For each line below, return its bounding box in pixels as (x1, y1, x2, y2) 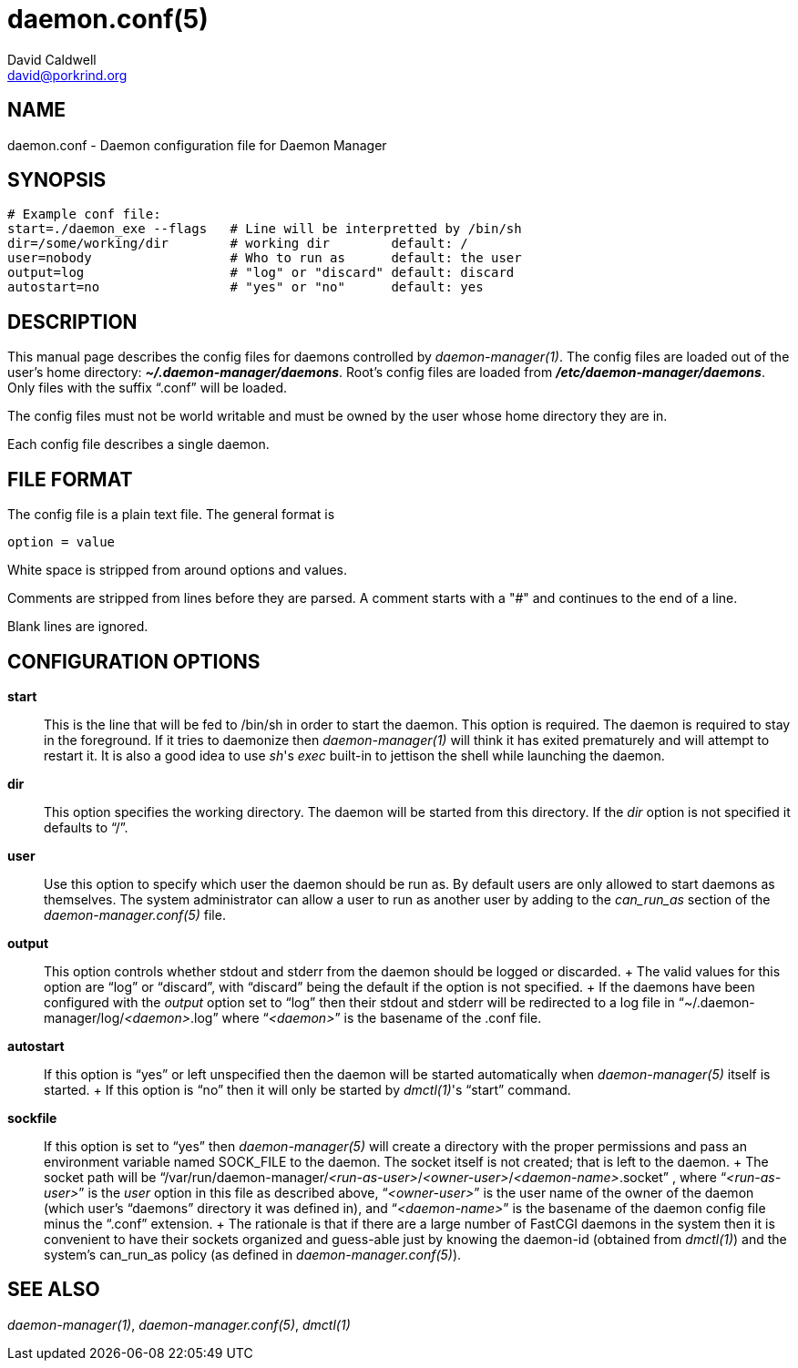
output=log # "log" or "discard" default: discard (7, 265, 515, 281)
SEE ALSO (7, 1278, 100, 1302)
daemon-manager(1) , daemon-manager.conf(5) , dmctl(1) (7, 1316, 351, 1332)
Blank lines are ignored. (7, 618, 148, 635)
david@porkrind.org (7, 66, 128, 83)
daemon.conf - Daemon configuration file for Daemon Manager (7, 137, 387, 153)
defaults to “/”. (44, 819, 128, 835)
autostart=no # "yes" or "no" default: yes (7, 280, 484, 295)
